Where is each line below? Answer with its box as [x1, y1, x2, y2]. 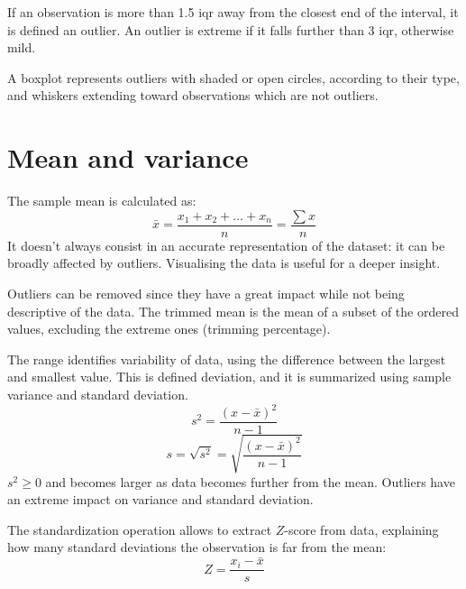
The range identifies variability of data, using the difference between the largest [7, 349, 446, 368]
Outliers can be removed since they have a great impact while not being [7, 283, 405, 302]
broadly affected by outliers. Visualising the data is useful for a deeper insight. [7, 253, 441, 272]
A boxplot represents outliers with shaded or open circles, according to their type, [7, 68, 460, 87]
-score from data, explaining [284, 520, 439, 538]
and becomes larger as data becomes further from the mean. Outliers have [45, 472, 455, 491]
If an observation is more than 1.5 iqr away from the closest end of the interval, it [7, 3, 459, 21]
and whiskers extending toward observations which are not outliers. [7, 86, 379, 105]
